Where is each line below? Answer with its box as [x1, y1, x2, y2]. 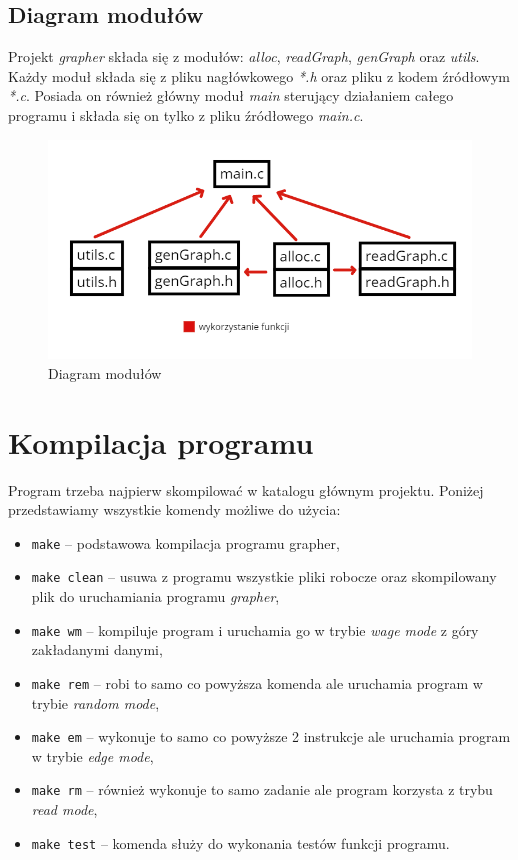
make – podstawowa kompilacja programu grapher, [31, 532, 340, 553]
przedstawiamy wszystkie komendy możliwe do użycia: [8, 499, 341, 520]
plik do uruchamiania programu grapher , [31, 586, 280, 607]
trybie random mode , [31, 692, 160, 713]
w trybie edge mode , [31, 745, 154, 766]
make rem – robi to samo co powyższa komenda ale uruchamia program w [31, 672, 483, 693]
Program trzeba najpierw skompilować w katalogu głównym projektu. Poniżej [8, 479, 484, 500]
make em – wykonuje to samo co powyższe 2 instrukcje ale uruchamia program [31, 726, 511, 747]
